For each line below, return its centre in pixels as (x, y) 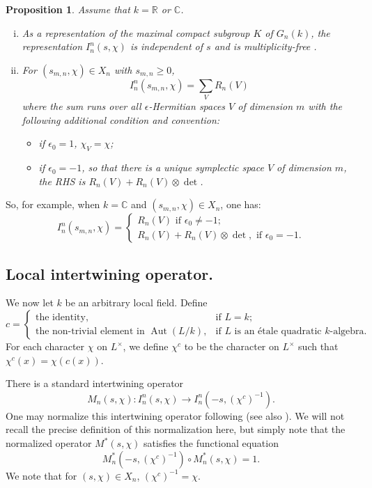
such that (318, 346)
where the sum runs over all (82, 106)
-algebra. (348, 331)
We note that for (41, 475)
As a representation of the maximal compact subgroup (136, 32)
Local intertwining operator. (109, 273)
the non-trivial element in (90, 331)
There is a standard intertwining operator (95, 383)
